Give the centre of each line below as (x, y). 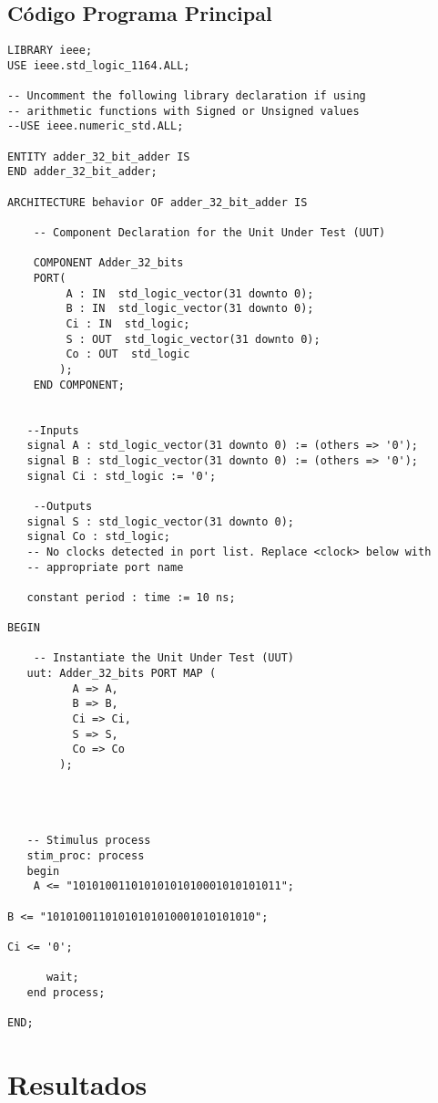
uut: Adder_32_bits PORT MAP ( (122, 674)
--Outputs (63, 506)
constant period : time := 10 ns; (131, 597)
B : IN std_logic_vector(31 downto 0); (190, 309)
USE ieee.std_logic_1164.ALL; (99, 65)
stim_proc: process (86, 855)
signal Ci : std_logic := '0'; (122, 476)
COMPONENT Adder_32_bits (108, 263)
